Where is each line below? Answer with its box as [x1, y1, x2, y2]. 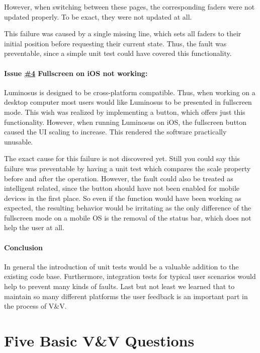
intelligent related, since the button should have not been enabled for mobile [4, 183, 240, 193]
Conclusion [4, 242, 43, 252]
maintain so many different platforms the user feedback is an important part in [4, 291, 248, 301]
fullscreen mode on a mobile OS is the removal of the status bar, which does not [4, 212, 251, 223]
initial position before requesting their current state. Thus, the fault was [4, 38, 227, 48]
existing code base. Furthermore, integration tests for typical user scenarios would [4, 271, 256, 281]
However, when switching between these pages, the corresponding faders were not [4, 2, 255, 12]
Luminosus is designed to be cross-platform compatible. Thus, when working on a [4, 87, 255, 97]
